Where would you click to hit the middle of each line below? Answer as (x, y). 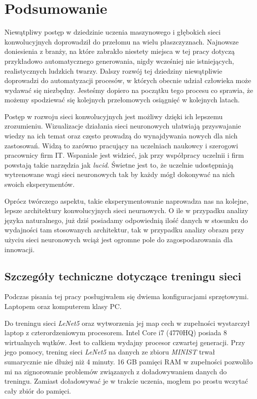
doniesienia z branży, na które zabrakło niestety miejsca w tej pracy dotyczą (120, 51)
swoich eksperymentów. (40, 184)
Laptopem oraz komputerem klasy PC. (63, 306)
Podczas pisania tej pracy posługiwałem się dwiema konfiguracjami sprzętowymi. (127, 296)
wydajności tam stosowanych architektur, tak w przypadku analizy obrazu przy (125, 230)
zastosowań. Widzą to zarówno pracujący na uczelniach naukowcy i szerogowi (121, 145)
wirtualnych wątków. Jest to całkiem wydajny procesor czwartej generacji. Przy (125, 342)
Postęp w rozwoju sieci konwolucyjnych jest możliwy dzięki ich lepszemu (114, 116)
